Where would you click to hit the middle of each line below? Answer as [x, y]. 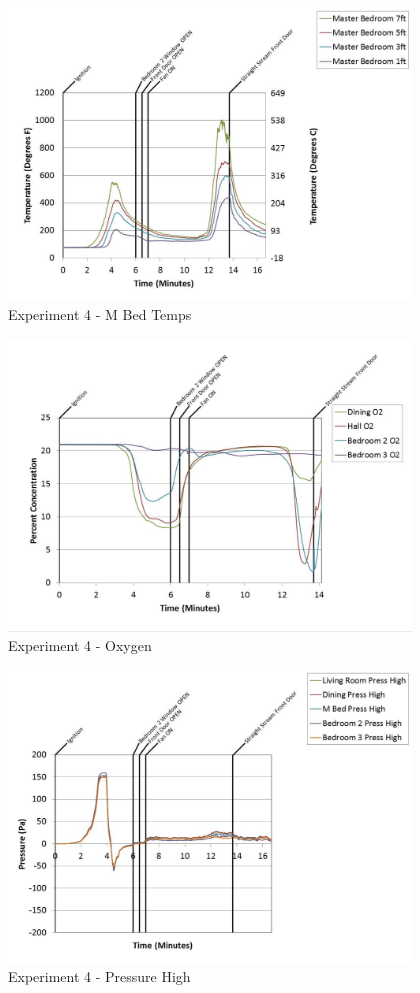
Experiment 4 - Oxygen [80, 645]
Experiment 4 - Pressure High [99, 976]
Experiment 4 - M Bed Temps [100, 314]
